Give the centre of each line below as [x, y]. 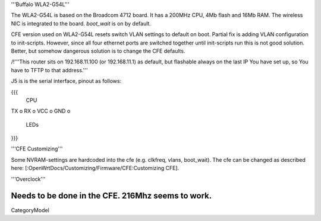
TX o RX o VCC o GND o [41, 111]
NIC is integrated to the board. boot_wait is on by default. [81, 23]
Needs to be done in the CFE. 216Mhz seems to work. [111, 196]
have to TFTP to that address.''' [50, 70]
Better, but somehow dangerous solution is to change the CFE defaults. [98, 51]
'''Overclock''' [28, 179]
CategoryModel [30, 210]
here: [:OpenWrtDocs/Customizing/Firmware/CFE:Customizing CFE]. [95, 168]
